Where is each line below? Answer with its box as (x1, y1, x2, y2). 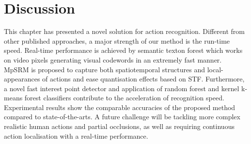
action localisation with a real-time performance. (4, 130, 148, 141)
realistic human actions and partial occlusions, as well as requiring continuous (4, 121, 235, 131)
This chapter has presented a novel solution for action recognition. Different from (4, 26, 245, 36)
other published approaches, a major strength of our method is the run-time (4, 35, 230, 46)
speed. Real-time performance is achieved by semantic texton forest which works (4, 45, 243, 55)
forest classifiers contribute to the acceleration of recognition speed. (24, 93, 224, 103)
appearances (4, 74, 40, 84)
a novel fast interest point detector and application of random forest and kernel (4, 83, 239, 93)
